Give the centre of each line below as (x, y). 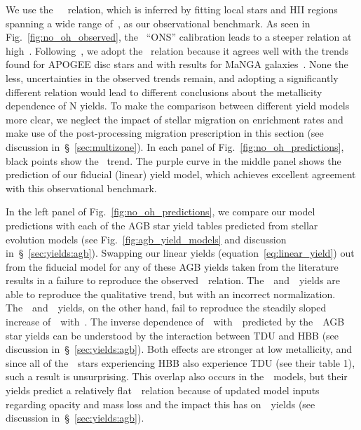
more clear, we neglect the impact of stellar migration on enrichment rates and (175, 119)
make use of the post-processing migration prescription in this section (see (165, 133)
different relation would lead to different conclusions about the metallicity (164, 92)
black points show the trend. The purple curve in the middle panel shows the (173, 160)
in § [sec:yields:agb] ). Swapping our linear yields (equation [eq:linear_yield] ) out (180, 253)
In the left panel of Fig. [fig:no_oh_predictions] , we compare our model (161, 211)
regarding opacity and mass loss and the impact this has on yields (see (161, 404)
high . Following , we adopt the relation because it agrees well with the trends (177, 50)
